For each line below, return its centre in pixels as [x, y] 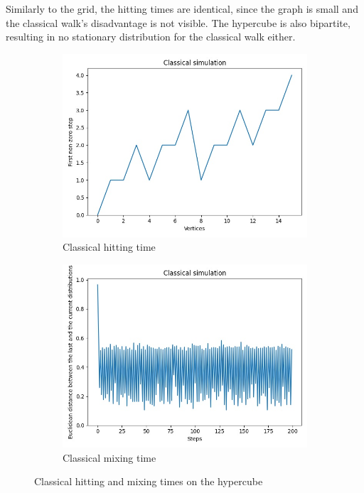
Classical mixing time [109, 457]
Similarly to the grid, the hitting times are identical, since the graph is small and [182, 9]
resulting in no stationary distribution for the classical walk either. [151, 37]
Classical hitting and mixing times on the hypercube [149, 481]
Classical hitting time [109, 247]
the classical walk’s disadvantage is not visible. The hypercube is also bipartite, [178, 22]
